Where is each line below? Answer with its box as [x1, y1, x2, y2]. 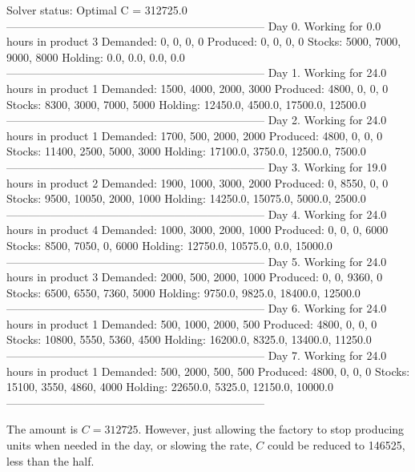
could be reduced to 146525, [268, 437, 405, 454]
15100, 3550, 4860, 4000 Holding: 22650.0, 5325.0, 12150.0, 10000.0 [6, 378, 333, 395]
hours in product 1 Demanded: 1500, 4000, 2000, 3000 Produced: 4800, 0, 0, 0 [6, 79, 389, 96]
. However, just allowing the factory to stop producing [138, 421, 405, 438]
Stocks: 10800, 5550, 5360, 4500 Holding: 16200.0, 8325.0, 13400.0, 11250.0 [6, 331, 372, 348]
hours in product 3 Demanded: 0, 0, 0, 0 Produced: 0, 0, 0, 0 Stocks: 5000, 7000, [6, 33, 401, 50]
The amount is [6, 421, 79, 438]
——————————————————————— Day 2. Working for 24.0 [6, 111, 387, 128]
